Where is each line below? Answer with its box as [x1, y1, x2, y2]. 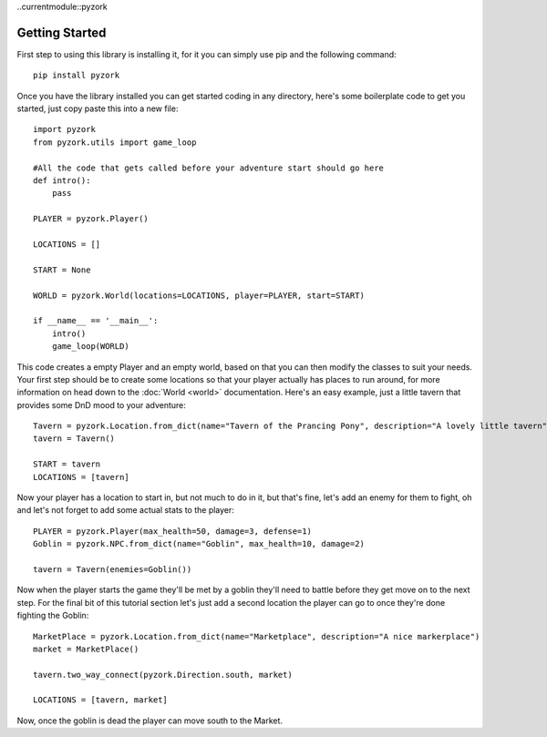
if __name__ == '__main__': [33, 315, 159, 326]
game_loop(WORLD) [51, 342, 129, 352]
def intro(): [33, 176, 91, 186]
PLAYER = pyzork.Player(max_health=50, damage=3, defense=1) [33, 526, 312, 537]
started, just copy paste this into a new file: [16, 103, 179, 114]
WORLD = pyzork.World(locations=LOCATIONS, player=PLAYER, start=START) [33, 290, 365, 301]
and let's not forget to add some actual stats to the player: [16, 505, 234, 516]
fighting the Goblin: [16, 610, 89, 621]
